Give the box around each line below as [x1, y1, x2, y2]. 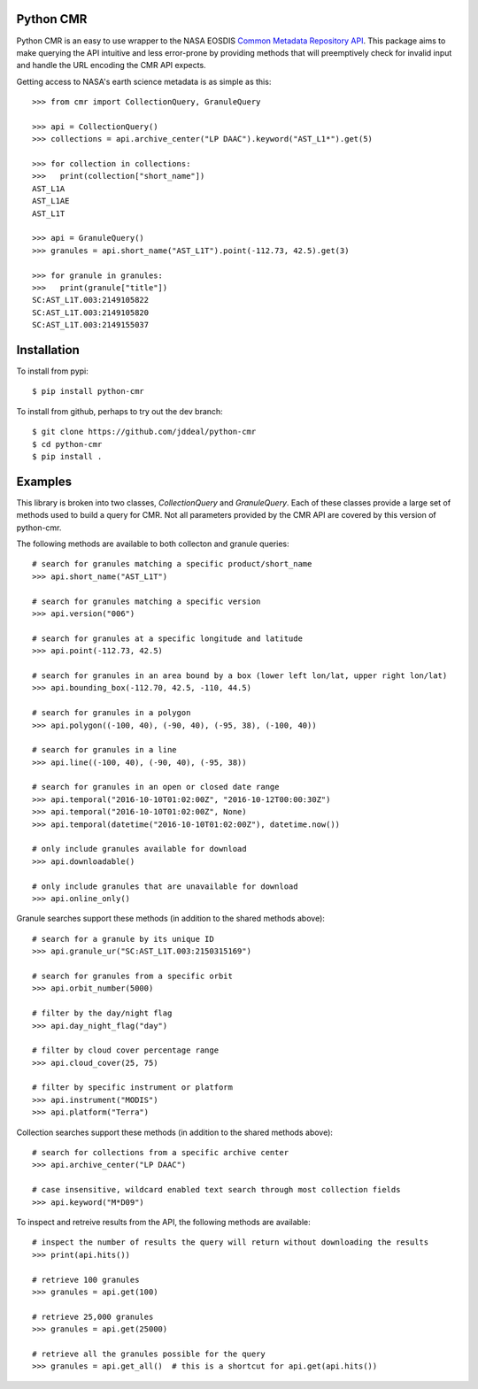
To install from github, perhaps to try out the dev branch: [16, 405, 223, 416]
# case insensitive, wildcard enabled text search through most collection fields [32, 1185, 401, 1195]
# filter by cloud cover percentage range [32, 1046, 220, 1055]
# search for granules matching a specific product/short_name [32, 559, 312, 569]
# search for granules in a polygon [32, 708, 191, 718]
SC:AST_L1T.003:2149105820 [32, 307, 150, 318]
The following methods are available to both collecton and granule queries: [16, 538, 289, 549]
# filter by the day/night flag [32, 1008, 173, 1018]
